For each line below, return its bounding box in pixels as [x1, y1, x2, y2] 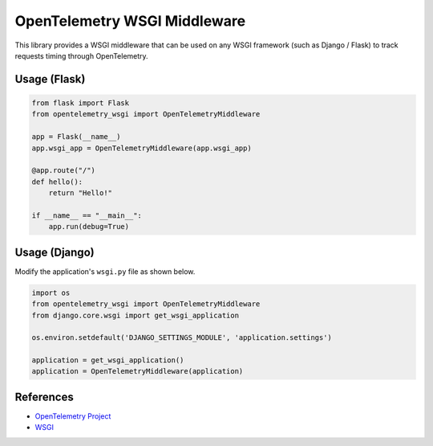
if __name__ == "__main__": [31, 211, 142, 220]
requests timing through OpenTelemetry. [14, 51, 148, 60]
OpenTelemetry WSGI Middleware [14, 12, 246, 30]
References [14, 390, 74, 403]
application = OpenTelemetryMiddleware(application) [31, 366, 244, 376]
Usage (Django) [14, 245, 95, 259]
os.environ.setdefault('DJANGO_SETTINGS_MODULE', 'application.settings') [31, 333, 333, 342]
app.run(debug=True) [48, 222, 130, 231]
